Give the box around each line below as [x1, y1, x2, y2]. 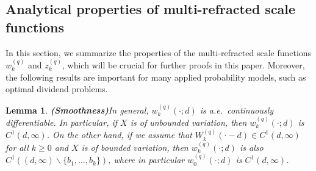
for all [5, 140, 29, 153]
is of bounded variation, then [81, 140, 189, 153]
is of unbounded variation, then [130, 116, 247, 128]
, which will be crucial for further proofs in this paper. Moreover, [62, 59, 305, 71]
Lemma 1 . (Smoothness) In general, [5, 103, 149, 116]
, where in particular [108, 153, 185, 166]
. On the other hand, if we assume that [46, 128, 192, 141]
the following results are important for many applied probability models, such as [5, 70, 306, 83]
